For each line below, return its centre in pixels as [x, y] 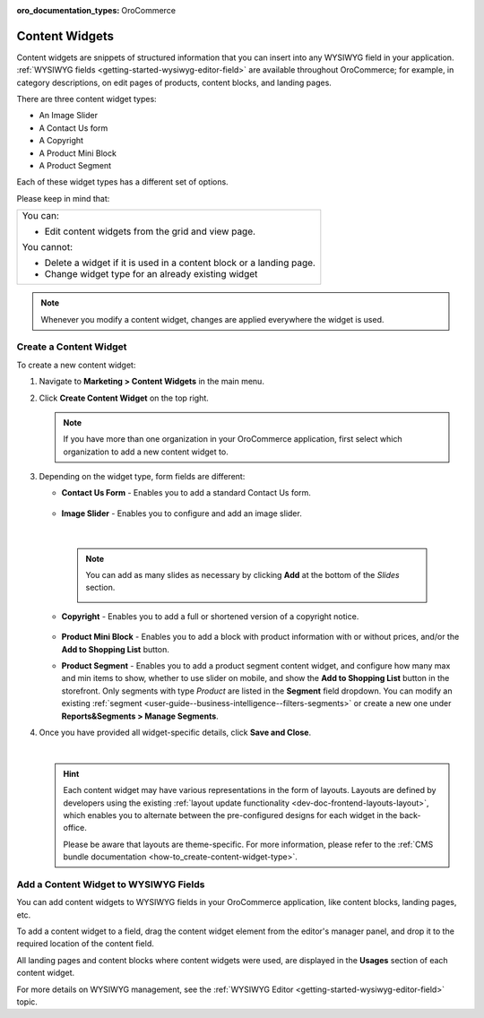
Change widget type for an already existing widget [151, 274]
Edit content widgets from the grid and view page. [150, 231]
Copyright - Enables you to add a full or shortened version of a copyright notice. [210, 616]
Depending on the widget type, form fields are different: [142, 477]
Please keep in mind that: [63, 198]
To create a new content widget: [76, 365]
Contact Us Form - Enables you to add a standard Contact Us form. [186, 493]
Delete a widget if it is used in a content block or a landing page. [180, 263]
